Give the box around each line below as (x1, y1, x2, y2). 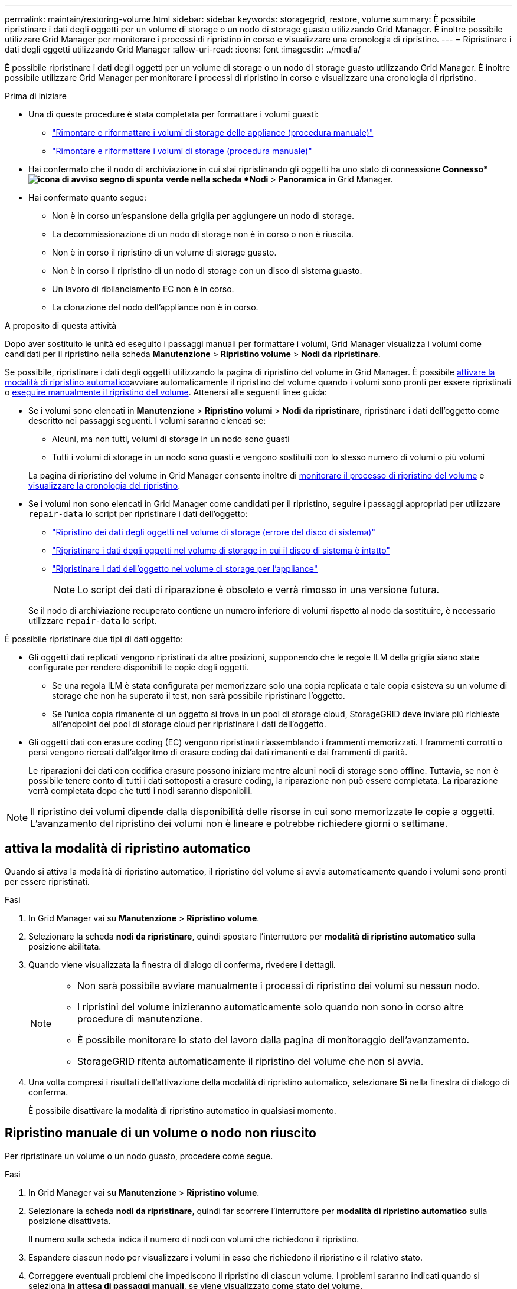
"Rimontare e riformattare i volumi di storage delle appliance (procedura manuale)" (52, 127, 374, 138)
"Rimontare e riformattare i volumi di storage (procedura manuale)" (52, 146, 312, 156)
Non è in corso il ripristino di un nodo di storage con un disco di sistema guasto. (52, 266, 362, 276)
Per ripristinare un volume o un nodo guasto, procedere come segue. (5, 1150, 273, 1161)
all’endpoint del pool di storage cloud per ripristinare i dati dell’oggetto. (52, 719, 326, 729)
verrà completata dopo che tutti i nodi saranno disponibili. (28, 786, 253, 796)
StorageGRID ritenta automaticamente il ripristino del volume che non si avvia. (77, 1055, 424, 1067)
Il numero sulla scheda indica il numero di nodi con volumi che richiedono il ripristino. (28, 1234, 359, 1244)
